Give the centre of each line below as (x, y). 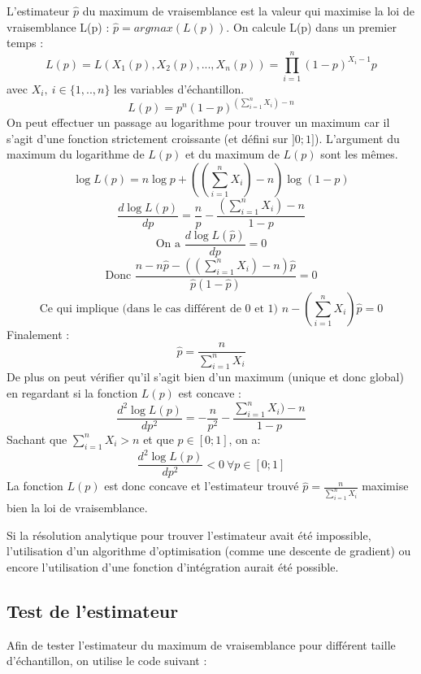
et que (158, 439)
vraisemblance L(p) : (58, 26)
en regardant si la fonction (72, 393)
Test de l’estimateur (93, 610)
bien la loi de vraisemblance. (77, 508)
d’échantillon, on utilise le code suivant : (107, 661)
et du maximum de (232, 154)
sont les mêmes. (359, 154)
